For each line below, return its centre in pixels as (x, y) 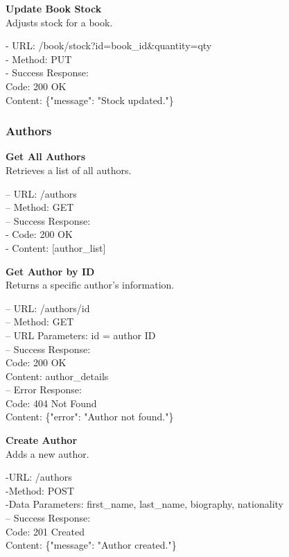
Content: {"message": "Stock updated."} (90, 100)
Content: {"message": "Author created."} (91, 545)
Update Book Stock (54, 8)
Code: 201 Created (45, 531)
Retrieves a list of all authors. (69, 170)
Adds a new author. (47, 453)
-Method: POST (40, 490)
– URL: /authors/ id (48, 308)
